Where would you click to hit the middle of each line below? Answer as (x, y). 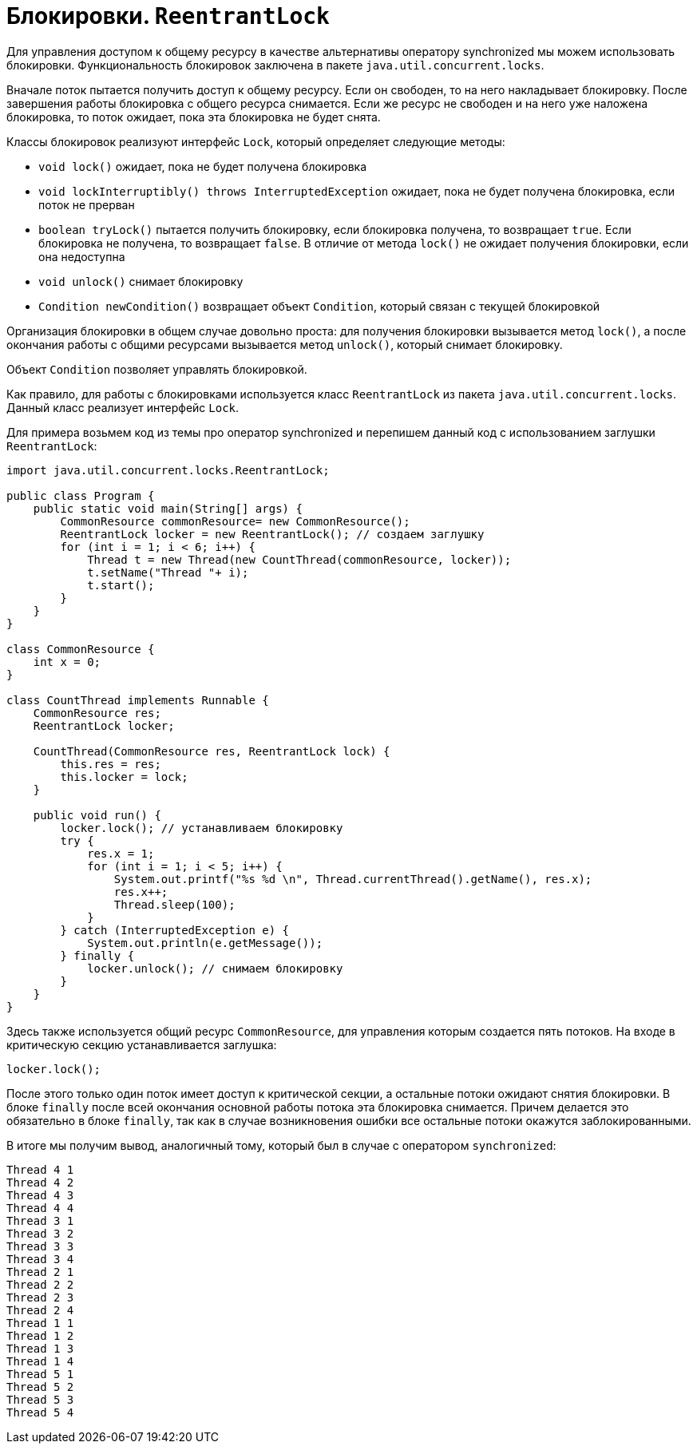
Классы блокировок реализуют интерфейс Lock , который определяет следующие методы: (256, 141)
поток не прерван (87, 204)
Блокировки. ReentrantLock (168, 16)
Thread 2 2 (40, 1284)
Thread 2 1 (40, 1272)
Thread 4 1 (40, 1169)
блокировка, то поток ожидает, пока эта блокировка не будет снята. (194, 117)
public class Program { (81, 495)
